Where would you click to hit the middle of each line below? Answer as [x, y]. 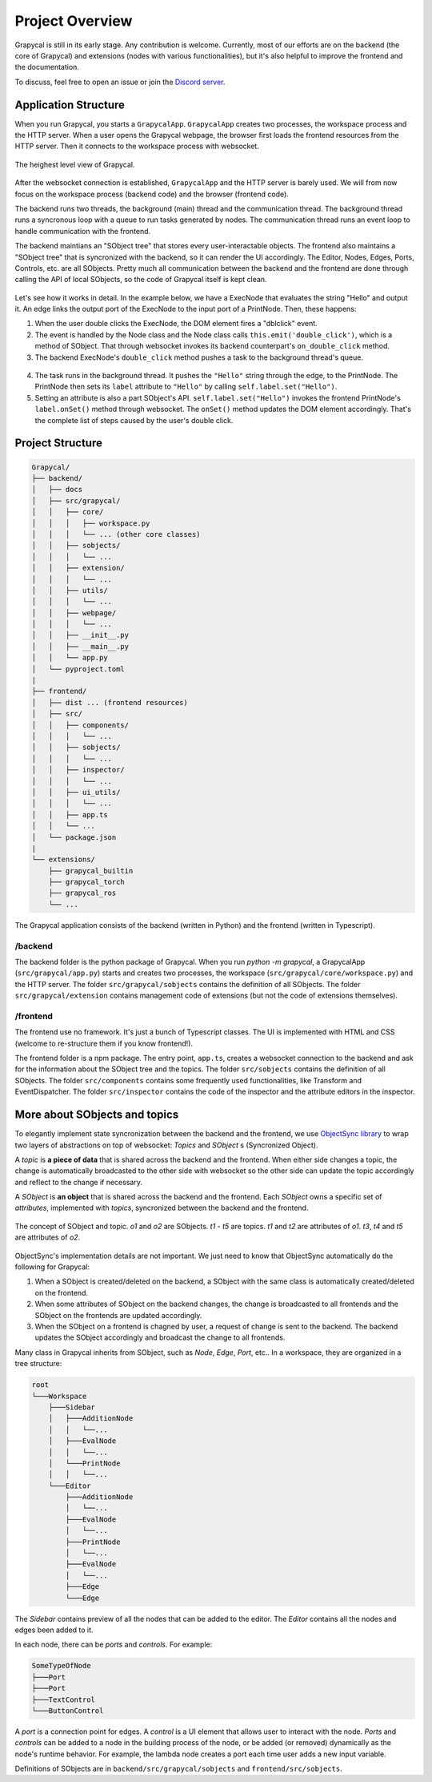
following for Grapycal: [52, 1267]
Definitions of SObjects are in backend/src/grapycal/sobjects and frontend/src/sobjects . [179, 1769]
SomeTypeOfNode [61, 1666]
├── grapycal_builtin [91, 871]
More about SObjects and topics [97, 1115]
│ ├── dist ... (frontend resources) [110, 702]
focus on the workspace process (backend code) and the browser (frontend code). [152, 194]
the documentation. [47, 67]
